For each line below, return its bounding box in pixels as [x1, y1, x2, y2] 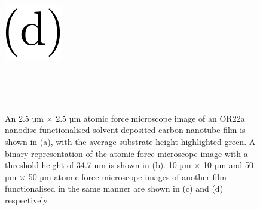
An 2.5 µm [5, 112, 44, 124]
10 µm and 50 [203, 159, 254, 171]
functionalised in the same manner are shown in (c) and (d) [5, 182, 224, 194]
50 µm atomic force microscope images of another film [28, 170, 227, 183]
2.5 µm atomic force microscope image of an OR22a [56, 112, 245, 124]
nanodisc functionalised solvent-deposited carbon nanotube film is [5, 123, 246, 136]
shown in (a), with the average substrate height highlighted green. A [5, 135, 256, 147]
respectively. [5, 193, 50, 206]
